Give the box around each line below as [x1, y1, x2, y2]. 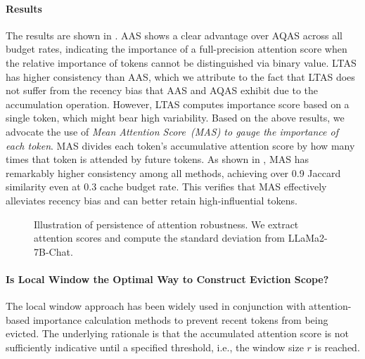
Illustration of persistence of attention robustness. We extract [34, 216, 299, 231]
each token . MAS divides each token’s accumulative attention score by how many [6, 138, 355, 152]
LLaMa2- [288, 230, 328, 245]
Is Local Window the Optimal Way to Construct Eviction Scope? [6, 271, 329, 286]
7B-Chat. [34, 244, 73, 259]
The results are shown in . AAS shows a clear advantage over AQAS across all [6, 27, 342, 42]
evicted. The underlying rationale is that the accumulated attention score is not [6, 326, 350, 341]
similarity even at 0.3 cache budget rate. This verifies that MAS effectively [6, 179, 327, 194]
